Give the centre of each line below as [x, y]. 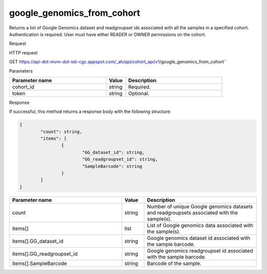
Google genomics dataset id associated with [199, 238]
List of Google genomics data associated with [200, 225]
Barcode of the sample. [174, 263]
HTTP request [23, 52]
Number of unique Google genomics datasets [200, 206]
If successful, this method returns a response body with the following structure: [90, 112]
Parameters [21, 71]
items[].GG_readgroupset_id [45, 254]
